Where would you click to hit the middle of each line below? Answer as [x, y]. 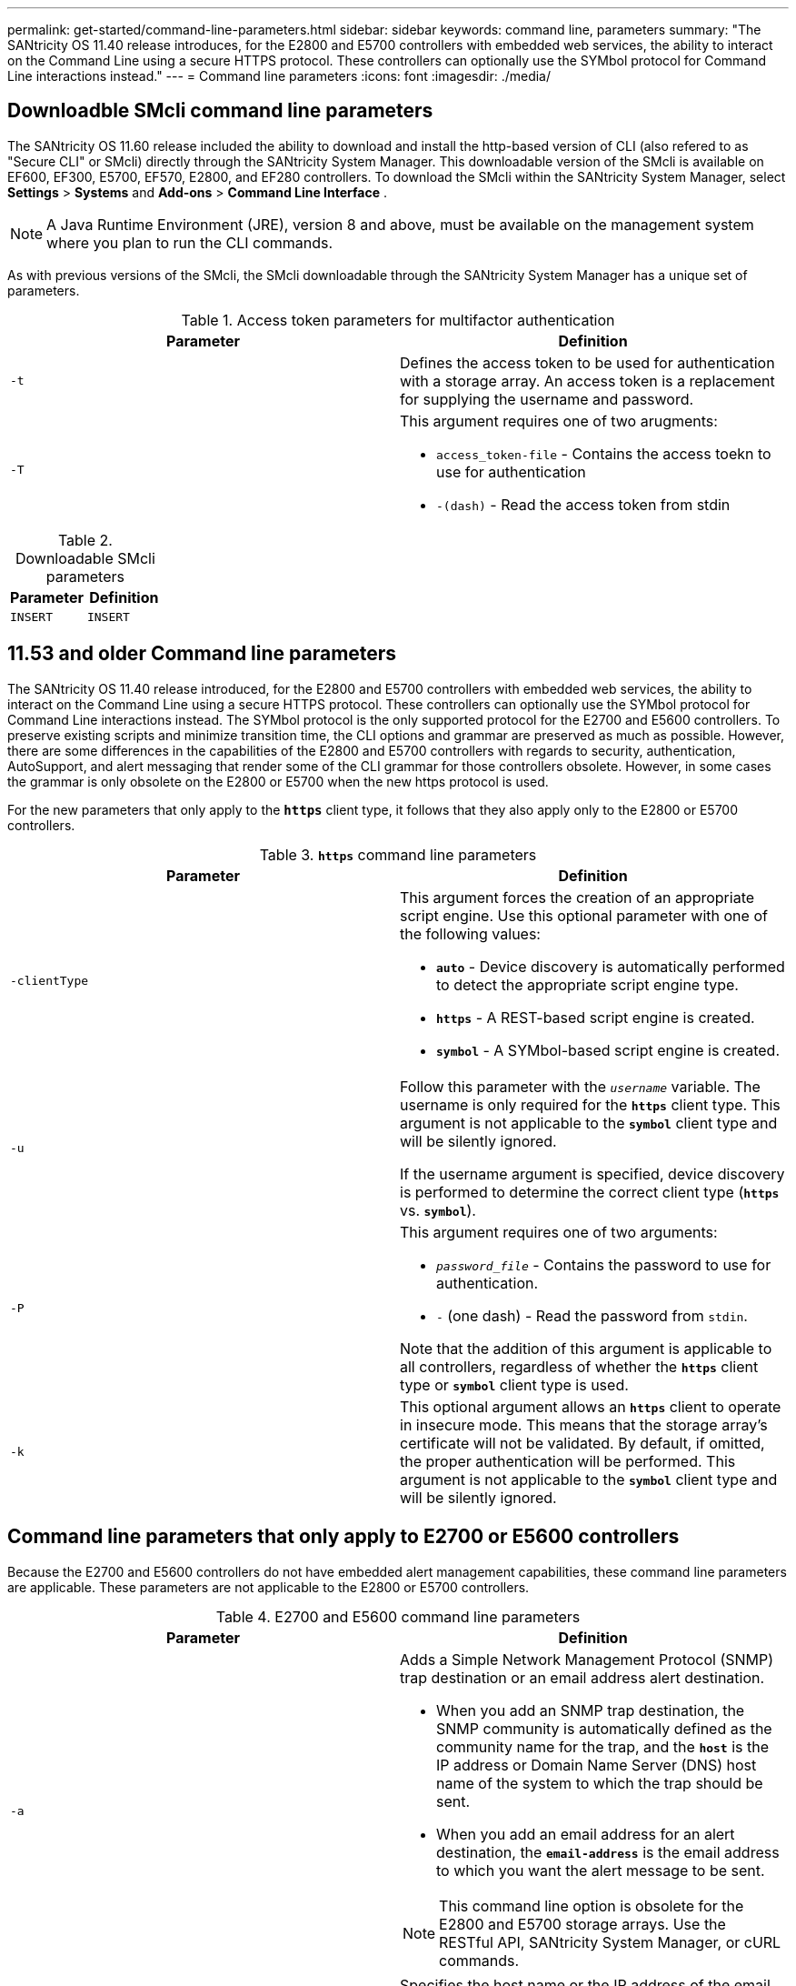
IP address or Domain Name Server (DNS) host [597, 1765]
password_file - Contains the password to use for [604, 1264]
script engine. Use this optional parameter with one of [584, 915]
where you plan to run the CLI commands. [190, 242]
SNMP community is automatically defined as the [604, 1728]
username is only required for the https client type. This [590, 1104]
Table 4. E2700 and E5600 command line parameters [398, 1616]
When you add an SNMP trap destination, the [591, 1710]
